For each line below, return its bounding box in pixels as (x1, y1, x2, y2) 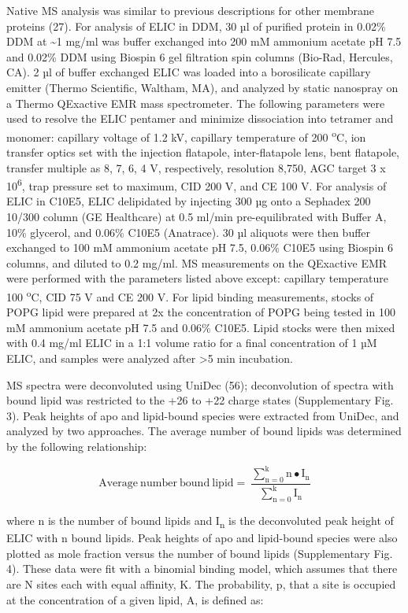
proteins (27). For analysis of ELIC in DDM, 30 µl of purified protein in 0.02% (6, 17, 386, 34)
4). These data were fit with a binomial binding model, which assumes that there (6, 560, 398, 577)
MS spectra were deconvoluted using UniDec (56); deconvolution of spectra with (6, 376, 394, 393)
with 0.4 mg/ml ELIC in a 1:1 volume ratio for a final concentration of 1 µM (6, 334, 377, 351)
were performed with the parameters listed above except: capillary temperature (6, 270, 389, 286)
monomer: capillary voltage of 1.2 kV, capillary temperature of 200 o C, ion (6, 126, 366, 145)
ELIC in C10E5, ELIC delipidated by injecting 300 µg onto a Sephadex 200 (6, 193, 371, 209)
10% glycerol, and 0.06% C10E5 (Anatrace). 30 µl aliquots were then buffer (6, 223, 371, 240)
